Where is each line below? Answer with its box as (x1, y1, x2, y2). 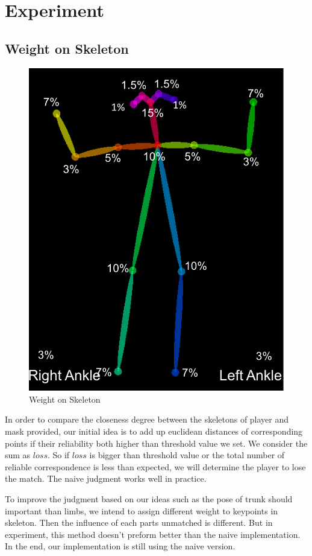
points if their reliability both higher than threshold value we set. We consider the (5, 436, 308, 449)
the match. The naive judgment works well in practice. (5, 472, 207, 485)
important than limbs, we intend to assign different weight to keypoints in (5, 504, 278, 517)
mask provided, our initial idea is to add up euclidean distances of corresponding (5, 425, 303, 438)
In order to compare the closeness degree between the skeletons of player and (5, 413, 289, 426)
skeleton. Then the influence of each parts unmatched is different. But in (5, 516, 273, 529)
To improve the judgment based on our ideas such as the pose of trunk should (5, 493, 293, 505)
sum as (5, 449, 31, 461)
